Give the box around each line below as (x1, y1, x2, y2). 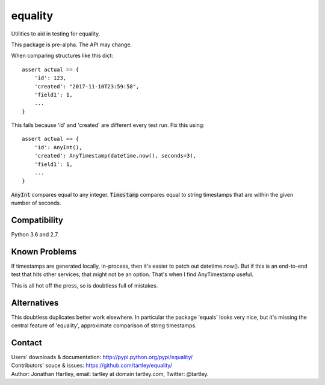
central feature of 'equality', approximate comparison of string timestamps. (11, 322, 197, 329)
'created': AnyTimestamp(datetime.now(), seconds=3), (34, 152, 197, 159)
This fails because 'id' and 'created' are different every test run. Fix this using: (11, 122, 205, 129)
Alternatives (11, 298, 59, 308)
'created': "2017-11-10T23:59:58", (34, 83, 140, 90)
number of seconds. (11, 199, 61, 207)
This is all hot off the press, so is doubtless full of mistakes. (11, 282, 158, 289)
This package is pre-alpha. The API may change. (11, 41, 132, 48)
